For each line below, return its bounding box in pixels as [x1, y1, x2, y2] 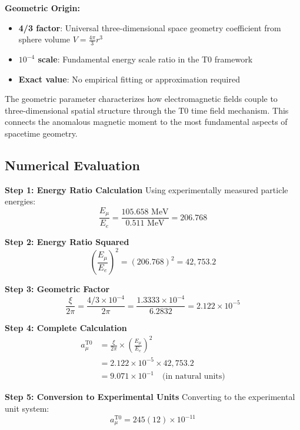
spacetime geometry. [5, 127, 78, 139]
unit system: [5, 402, 49, 414]
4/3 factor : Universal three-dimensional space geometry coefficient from [18, 21, 281, 34]
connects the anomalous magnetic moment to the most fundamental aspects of [5, 115, 288, 128]
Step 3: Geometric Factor [5, 283, 110, 295]
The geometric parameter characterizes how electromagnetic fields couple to [5, 92, 278, 105]
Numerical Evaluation [5, 156, 140, 174]
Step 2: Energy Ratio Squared [5, 235, 129, 247]
